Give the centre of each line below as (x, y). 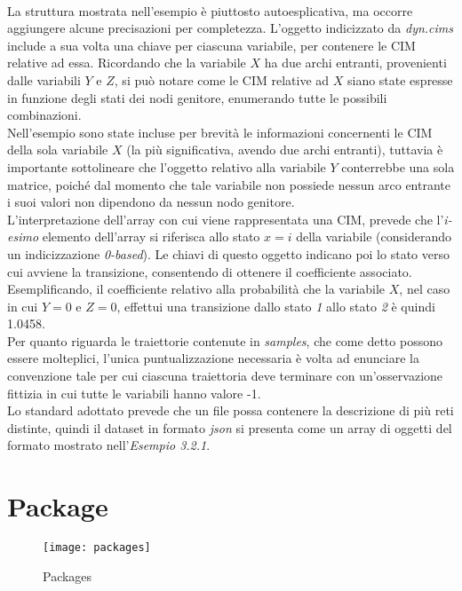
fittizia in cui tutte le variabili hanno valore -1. (134, 393)
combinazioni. (44, 115)
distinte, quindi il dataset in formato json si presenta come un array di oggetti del (230, 427)
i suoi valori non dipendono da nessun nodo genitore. (151, 202)
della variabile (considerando (374, 236)
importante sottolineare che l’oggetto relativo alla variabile (167, 166)
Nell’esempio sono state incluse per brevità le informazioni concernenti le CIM (220, 132)
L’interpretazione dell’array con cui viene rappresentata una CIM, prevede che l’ (226, 219)
